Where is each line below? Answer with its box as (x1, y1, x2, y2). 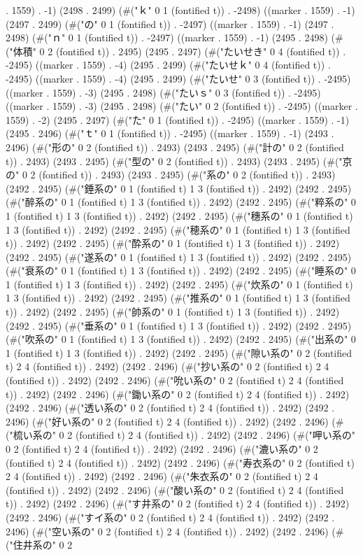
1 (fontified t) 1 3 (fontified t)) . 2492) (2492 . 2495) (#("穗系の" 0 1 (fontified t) (6, 208, 353, 223)
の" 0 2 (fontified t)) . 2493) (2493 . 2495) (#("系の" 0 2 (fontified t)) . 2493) (6, 167, 336, 182)
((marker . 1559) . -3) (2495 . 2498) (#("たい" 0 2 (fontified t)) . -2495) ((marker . (6, 99, 358, 113)
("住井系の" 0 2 (6, 537, 73, 552)
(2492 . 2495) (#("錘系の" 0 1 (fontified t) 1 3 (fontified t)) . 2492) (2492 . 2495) (6, 181, 352, 195)
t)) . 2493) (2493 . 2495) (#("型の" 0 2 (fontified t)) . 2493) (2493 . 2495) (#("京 (6, 153, 353, 168)
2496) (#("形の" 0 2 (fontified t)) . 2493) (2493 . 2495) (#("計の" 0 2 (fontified (6, 139, 344, 154)
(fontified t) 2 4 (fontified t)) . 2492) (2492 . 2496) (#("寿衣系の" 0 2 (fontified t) (6, 455, 355, 470)
